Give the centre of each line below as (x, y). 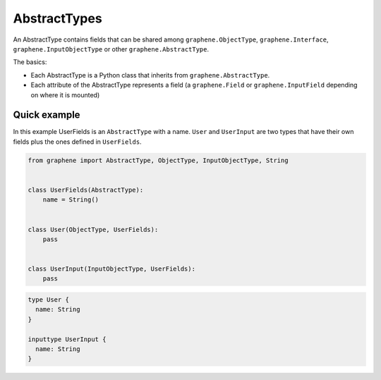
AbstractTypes (58, 18)
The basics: (30, 62)
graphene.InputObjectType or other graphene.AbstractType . (111, 49)
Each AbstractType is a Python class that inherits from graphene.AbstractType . (150, 75)
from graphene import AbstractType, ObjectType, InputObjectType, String (158, 160)
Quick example (47, 115)
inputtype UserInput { (67, 339)
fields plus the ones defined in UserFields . (77, 142)
